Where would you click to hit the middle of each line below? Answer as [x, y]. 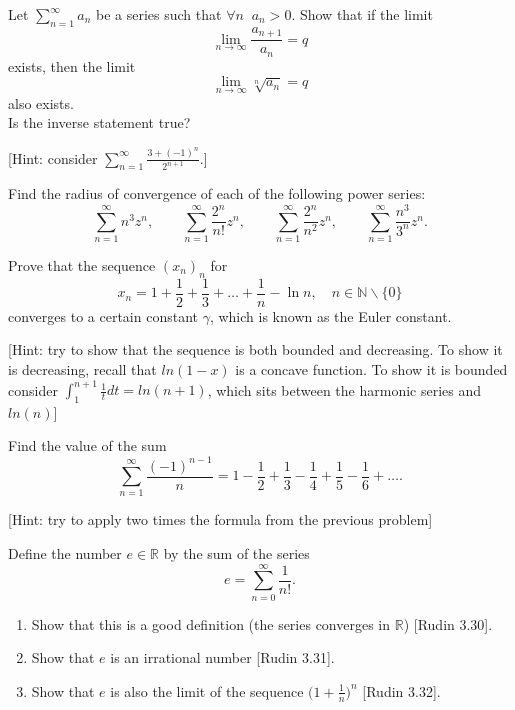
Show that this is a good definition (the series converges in [211, 623]
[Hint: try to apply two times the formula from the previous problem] [220, 519]
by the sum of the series [236, 552]
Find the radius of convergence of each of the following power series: [217, 193]
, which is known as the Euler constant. [330, 315]
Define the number [65, 552]
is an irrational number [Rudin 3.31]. [222, 657]
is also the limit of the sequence [207, 690]
